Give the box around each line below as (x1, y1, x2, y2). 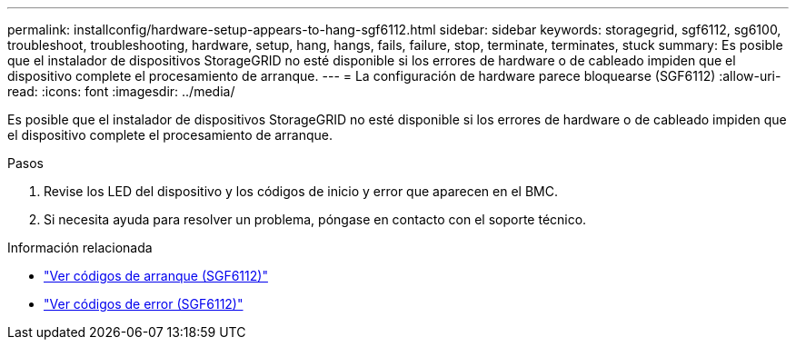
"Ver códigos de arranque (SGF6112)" (44, 268, 268, 283)
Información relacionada (7, 240, 153, 255)
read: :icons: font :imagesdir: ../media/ (7, 84, 235, 99)
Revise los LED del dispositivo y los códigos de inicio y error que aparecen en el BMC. (44, 183, 558, 199)
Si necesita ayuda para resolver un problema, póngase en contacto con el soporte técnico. (44, 212, 587, 227)
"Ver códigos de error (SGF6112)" (44, 296, 244, 312)
